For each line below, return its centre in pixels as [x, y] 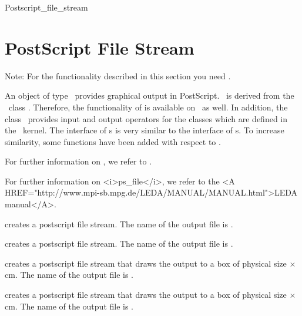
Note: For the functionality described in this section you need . [118, 75]
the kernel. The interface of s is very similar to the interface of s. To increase [145, 130]
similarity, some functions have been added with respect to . [113, 141]
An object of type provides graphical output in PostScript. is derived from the [150, 95]
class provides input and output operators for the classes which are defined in [146, 118]
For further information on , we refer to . [78, 161]
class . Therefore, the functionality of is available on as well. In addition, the [148, 107]
